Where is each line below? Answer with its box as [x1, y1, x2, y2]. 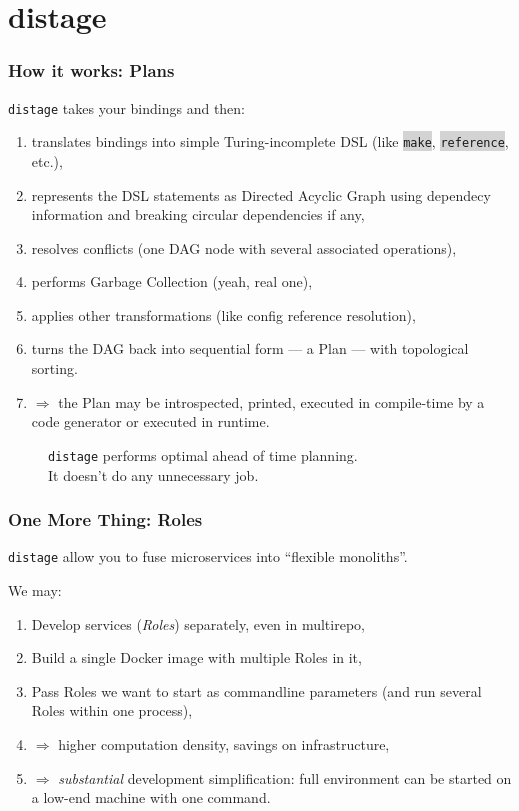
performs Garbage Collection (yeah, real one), [31, 271, 313, 292]
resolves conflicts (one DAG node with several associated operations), [31, 237, 457, 258]
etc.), [31, 150, 63, 171]
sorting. [31, 358, 78, 379]
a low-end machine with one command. [31, 787, 271, 808]
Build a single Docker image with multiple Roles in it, [31, 647, 362, 668]
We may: [8, 579, 62, 600]
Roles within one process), [31, 700, 193, 721]
